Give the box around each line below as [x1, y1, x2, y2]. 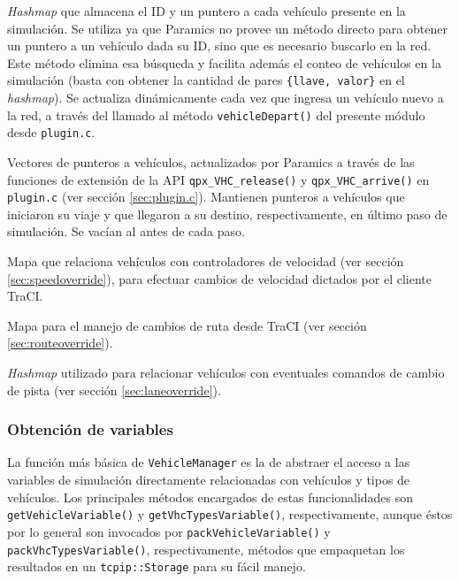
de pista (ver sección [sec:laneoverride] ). [7, 380, 221, 399]
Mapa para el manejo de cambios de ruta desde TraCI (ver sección [7, 316, 367, 334]
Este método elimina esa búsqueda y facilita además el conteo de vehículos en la [7, 53, 441, 72]
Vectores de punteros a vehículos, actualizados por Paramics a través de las [7, 152, 415, 171]
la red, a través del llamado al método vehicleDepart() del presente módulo [7, 105, 425, 124]
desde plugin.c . [7, 123, 96, 141]
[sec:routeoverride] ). [7, 333, 113, 352]
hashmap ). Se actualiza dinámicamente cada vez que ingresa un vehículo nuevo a [7, 88, 444, 107]
